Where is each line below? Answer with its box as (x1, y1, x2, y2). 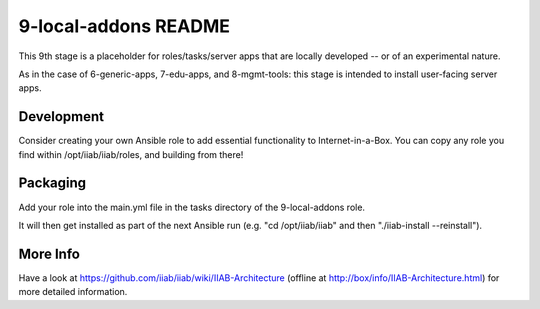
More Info (18, 245, 80, 262)
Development (18, 108, 105, 125)
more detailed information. (18, 286, 128, 298)
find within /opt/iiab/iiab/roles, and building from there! (18, 148, 244, 160)
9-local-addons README (18, 15, 230, 37)
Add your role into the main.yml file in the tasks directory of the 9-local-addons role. (18, 201, 365, 213)
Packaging (18, 175, 87, 192)
